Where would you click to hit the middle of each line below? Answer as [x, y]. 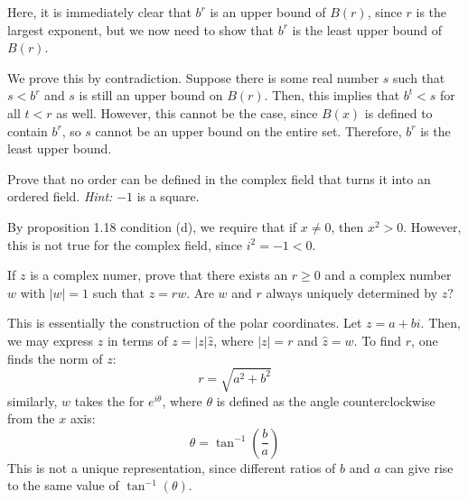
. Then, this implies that [332, 95]
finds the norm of [55, 358]
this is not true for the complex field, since [125, 244]
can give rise [419, 467]
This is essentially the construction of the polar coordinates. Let [185, 323]
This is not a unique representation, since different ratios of [172, 467]
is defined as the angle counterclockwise [326, 400]
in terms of [137, 340]
